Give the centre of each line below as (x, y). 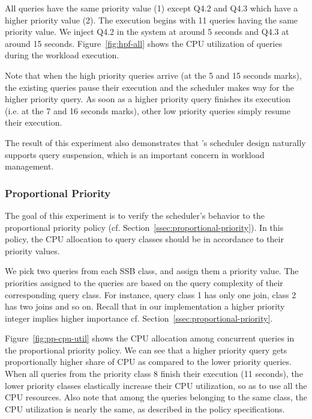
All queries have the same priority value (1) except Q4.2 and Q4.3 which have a (151, 8)
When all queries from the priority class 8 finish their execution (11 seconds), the (154, 374)
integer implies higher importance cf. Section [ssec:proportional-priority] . (139, 318)
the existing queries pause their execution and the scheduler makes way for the (149, 87)
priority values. (32, 250)
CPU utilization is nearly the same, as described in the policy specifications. (145, 408)
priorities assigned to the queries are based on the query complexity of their (144, 282)
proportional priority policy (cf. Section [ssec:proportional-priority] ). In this (144, 227)
